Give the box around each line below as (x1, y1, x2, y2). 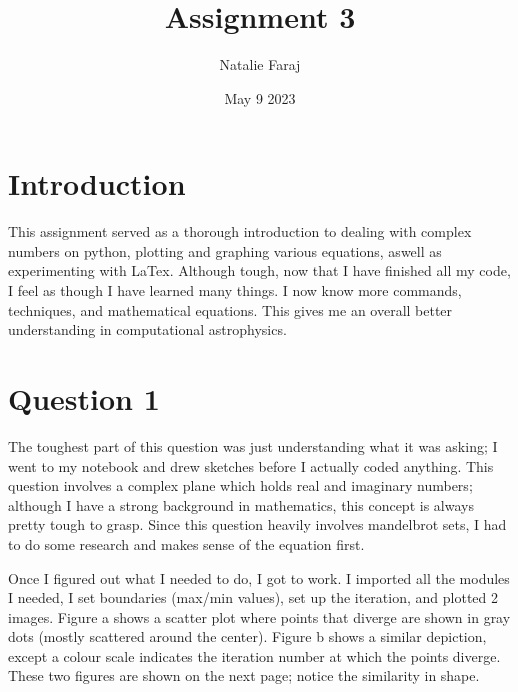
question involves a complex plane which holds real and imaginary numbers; (8, 475, 473, 496)
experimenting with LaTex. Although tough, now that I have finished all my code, (8, 260, 511, 281)
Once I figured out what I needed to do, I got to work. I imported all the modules (8, 567, 510, 588)
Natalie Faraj (219, 54, 301, 75)
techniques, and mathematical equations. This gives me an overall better (8, 299, 453, 320)
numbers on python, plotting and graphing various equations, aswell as (8, 240, 442, 261)
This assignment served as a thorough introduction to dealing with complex (8, 221, 472, 242)
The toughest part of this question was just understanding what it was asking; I (8, 435, 498, 456)
